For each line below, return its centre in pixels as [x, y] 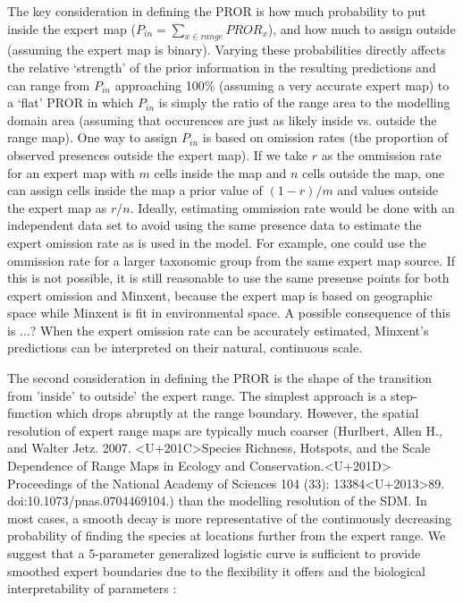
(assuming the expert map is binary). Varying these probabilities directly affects [227, 50]
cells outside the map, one [373, 172]
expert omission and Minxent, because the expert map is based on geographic [220, 295]
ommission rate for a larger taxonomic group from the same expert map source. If [231, 260]
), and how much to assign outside [362, 28]
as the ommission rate [381, 154]
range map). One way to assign [93, 137]
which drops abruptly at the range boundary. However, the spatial [237, 413]
